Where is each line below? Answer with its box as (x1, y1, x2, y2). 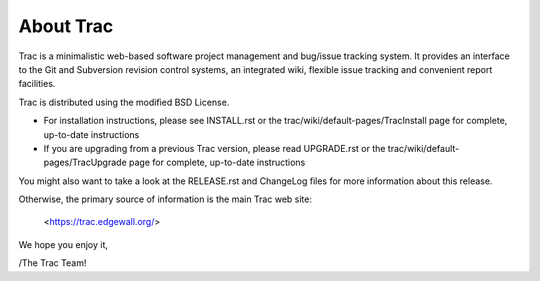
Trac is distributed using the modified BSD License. (18, 96, 230, 108)
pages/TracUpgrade (43, 156, 127, 169)
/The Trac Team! (18, 257, 87, 269)
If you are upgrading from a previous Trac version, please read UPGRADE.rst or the (43, 142, 386, 154)
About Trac (18, 15, 114, 37)
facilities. (18, 78, 56, 90)
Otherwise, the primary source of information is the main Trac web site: (18, 193, 312, 205)
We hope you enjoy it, (18, 238, 109, 250)
